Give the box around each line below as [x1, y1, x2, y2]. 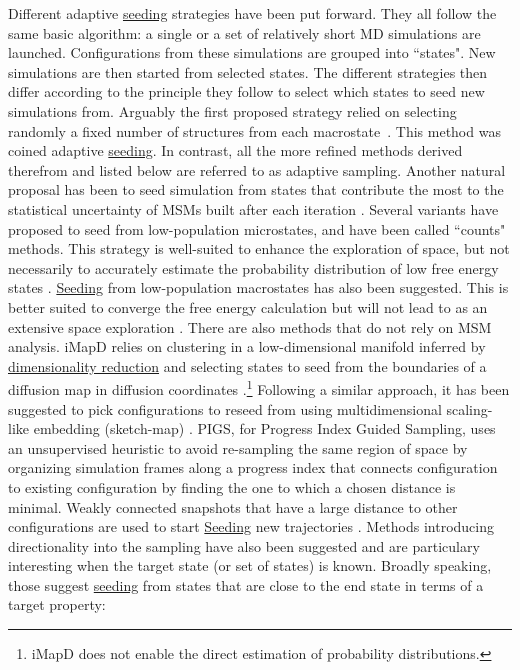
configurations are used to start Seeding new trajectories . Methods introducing [8, 516, 495, 537]
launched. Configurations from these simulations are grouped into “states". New [8, 42, 496, 63]
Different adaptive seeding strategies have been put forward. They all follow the [8, 3, 497, 23]
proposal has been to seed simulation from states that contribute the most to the [8, 179, 504, 200]
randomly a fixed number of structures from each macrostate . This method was [8, 120, 501, 141]
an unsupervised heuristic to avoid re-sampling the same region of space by [8, 437, 468, 458]
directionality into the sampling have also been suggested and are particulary [8, 535, 480, 556]
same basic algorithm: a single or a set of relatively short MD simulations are [8, 22, 481, 43]
